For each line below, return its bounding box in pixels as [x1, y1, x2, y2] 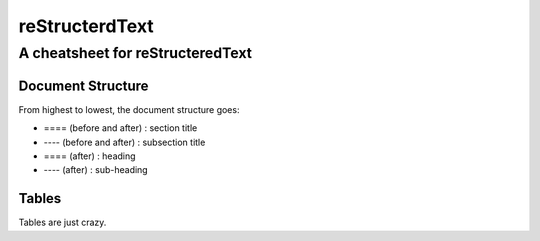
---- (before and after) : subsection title [43, 136, 206, 148]
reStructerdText [18, 15, 154, 37]
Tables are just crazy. [18, 216, 107, 229]
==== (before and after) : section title [43, 122, 198, 134]
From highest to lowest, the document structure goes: [18, 103, 240, 115]
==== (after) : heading [43, 150, 136, 162]
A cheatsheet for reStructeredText [18, 44, 252, 62]
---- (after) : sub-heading [43, 164, 149, 176]
